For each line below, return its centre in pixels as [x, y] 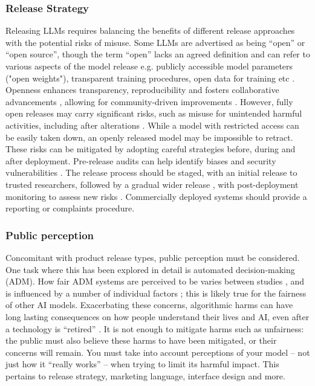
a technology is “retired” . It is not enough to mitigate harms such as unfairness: [155, 328]
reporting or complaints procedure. [70, 208]
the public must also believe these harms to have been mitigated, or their [141, 340]
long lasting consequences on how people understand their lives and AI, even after [157, 316]
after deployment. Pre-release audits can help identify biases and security [141, 160]
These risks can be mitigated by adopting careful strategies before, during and [151, 149]
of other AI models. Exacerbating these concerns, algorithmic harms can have [149, 305]
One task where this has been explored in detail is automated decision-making [150, 269]
